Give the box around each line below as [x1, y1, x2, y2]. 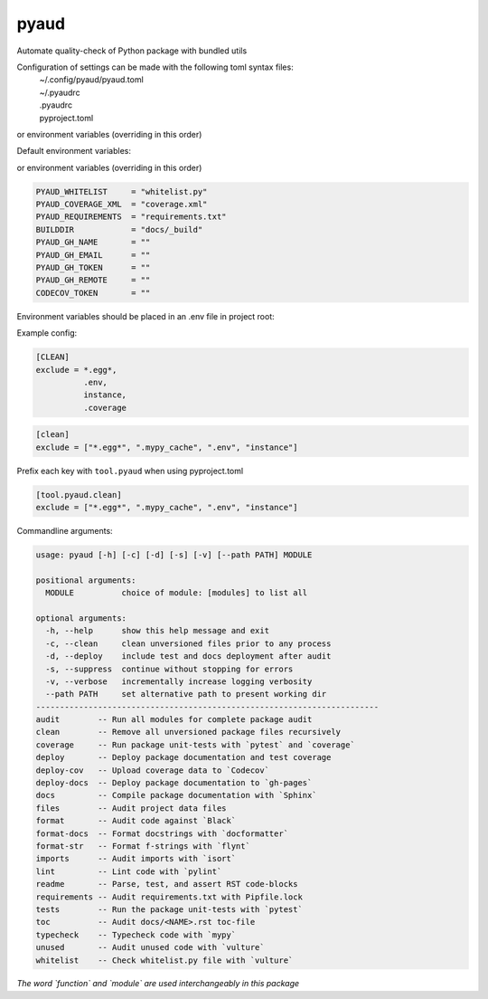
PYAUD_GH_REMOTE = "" [35, 275, 151, 285]
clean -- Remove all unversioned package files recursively [35, 727, 342, 737]
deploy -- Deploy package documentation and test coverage [35, 752, 332, 763]
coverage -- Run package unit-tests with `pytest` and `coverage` [35, 739, 356, 750]
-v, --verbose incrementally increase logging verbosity [45, 676, 313, 687]
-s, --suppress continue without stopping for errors [45, 663, 294, 674]
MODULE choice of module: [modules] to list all [45, 588, 308, 598]
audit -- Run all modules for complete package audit [35, 715, 313, 725]
